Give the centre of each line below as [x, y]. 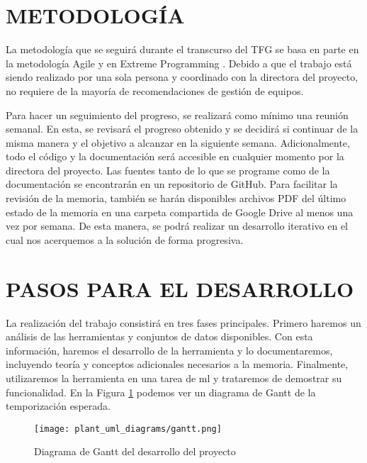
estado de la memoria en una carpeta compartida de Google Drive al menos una [180, 212]
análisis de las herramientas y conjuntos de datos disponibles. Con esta [159, 336]
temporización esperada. [58, 406]
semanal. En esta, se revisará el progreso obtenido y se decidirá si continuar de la [182, 129]
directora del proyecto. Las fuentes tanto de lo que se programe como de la [168, 170]
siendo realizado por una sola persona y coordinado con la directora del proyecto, [182, 77]
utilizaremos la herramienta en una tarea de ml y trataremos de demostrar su [174, 378]
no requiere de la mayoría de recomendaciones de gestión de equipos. [155, 90]
